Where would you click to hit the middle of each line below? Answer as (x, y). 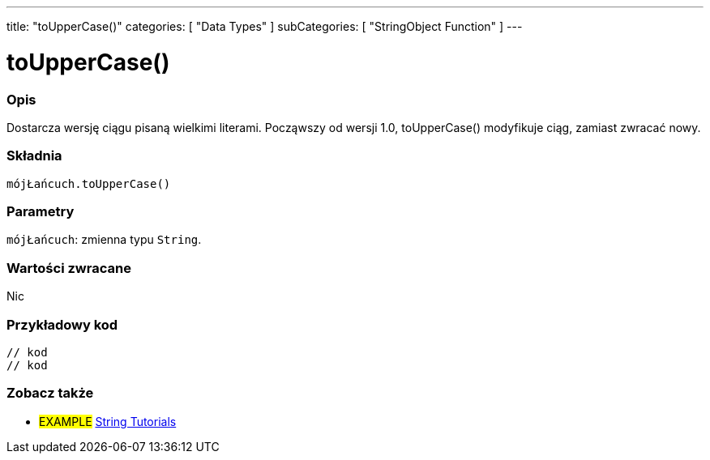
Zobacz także (50, 393)
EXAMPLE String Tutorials (108, 421)
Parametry (41, 211)
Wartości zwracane (69, 268)
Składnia (34, 156)
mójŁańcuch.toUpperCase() (89, 183)
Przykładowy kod (62, 324)
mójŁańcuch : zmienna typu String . (104, 240)
